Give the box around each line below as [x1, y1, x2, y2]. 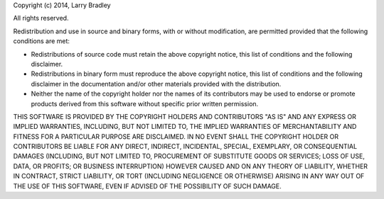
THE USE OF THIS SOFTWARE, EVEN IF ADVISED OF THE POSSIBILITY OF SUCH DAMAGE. [13, 181, 282, 191]
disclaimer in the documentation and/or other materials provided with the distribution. [31, 79, 282, 88]
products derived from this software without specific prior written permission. [31, 99, 259, 108]
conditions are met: [13, 37, 70, 45]
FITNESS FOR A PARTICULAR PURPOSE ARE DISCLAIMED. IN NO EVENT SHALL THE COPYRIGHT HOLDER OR [13, 132, 339, 141]
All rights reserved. [13, 14, 69, 23]
